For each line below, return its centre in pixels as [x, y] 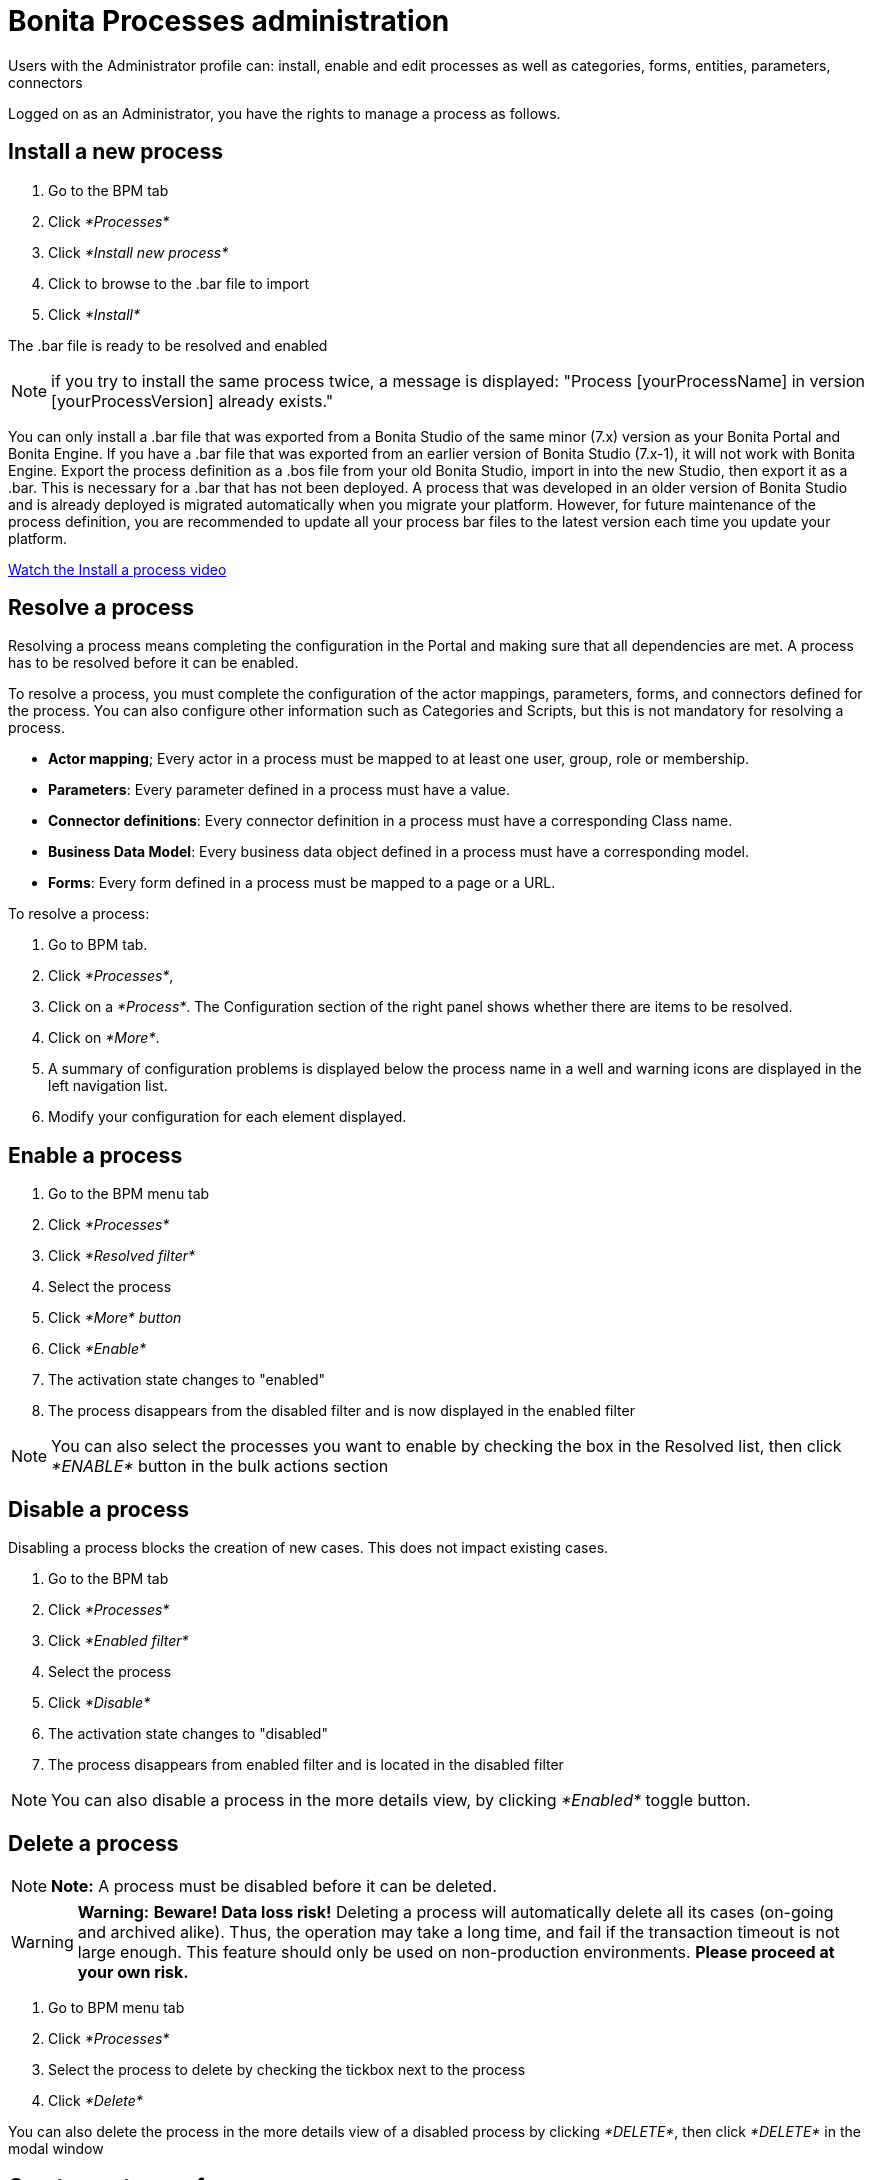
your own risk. [133, 1971]
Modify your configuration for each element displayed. [227, 1117]
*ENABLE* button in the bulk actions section [220, 1466]
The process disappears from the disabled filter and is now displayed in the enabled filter [341, 1411]
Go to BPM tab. [98, 945]
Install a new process [115, 152]
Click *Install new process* [138, 252]
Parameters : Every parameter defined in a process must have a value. [279, 790]
